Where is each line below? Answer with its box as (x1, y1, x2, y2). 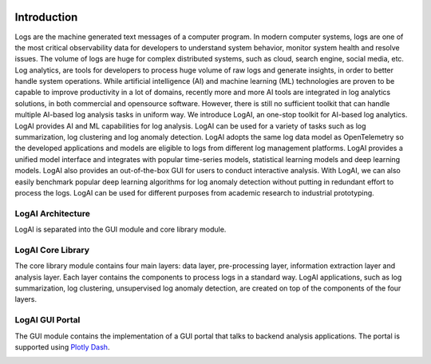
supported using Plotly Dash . (14, 342, 110, 351)
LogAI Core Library (14, 244, 90, 255)
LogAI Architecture (14, 208, 91, 219)
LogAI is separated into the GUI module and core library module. (14, 224, 227, 235)
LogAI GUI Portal (14, 315, 81, 326)
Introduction (14, 10, 78, 24)
